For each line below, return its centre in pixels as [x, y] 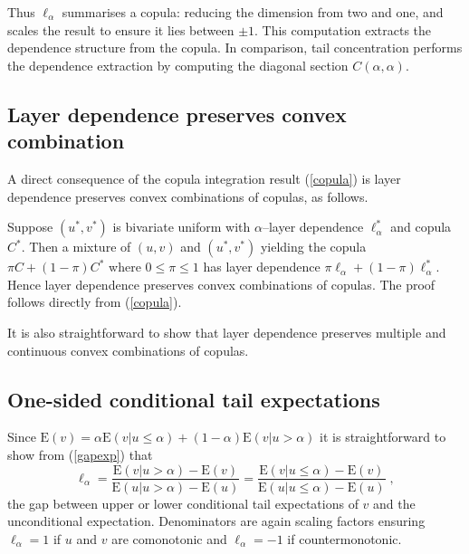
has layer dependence [262, 267]
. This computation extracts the [343, 29]
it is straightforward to [383, 437]
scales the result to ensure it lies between [121, 29]
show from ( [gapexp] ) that [80, 454]
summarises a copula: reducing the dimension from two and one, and [253, 12]
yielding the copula [313, 247]
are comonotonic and [169, 538]
